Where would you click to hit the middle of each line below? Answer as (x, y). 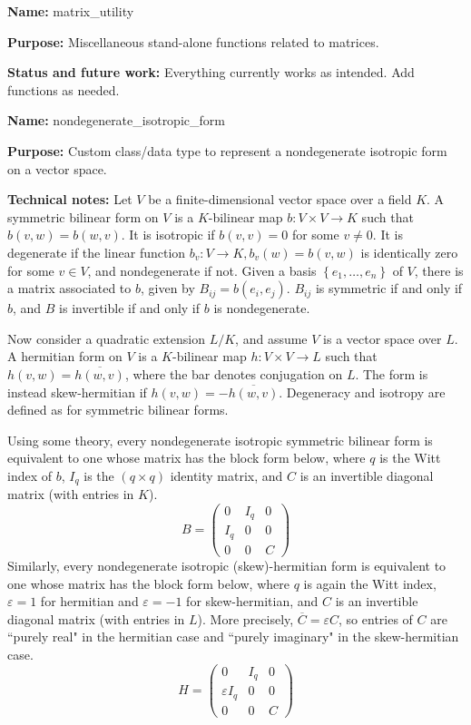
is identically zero (409, 252)
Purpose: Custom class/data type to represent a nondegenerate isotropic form (227, 150)
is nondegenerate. (262, 308)
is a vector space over (383, 338)
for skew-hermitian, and (252, 601)
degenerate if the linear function (97, 252)
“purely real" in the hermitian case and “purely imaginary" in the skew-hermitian (233, 637)
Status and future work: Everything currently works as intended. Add (211, 72)
